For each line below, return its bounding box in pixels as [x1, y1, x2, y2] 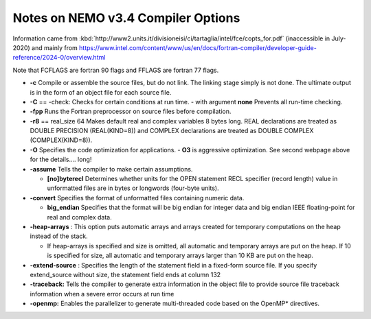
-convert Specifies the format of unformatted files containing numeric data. [30, 193, 245, 202]
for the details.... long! [30, 155, 92, 164]
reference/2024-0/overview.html [12, 54, 106, 62]
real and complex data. [47, 213, 113, 221]
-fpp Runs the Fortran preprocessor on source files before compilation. [30, 107, 232, 116]
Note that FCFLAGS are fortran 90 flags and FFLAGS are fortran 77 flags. [12, 66, 219, 74]
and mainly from [31, 43, 78, 51]
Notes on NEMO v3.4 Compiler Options [12, 10, 240, 25]
